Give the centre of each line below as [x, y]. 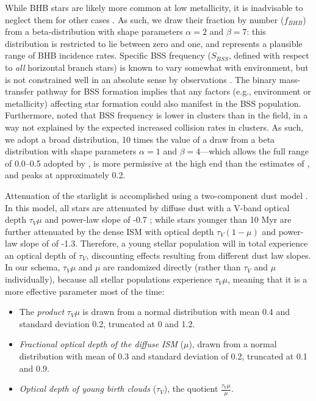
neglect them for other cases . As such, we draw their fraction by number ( [145, 19]
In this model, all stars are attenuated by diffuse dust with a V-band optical [147, 207]
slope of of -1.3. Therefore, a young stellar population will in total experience [164, 243]
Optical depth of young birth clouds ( [88, 388]
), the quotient [191, 388]
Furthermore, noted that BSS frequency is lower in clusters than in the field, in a [156, 115]
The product [42, 312]
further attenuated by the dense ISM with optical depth [110, 231]
